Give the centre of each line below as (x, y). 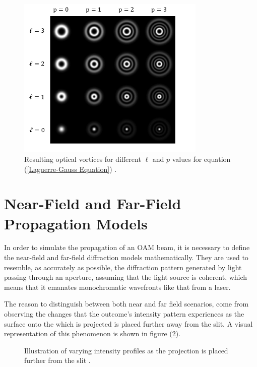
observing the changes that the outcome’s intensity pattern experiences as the (124, 314)
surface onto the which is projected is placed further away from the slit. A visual (128, 323)
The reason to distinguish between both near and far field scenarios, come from (126, 304)
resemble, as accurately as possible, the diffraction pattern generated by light (123, 267)
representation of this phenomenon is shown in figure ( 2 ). (92, 333)
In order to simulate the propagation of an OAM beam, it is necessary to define (127, 247)
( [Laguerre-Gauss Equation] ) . (71, 169)
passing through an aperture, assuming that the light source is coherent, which (126, 277)
